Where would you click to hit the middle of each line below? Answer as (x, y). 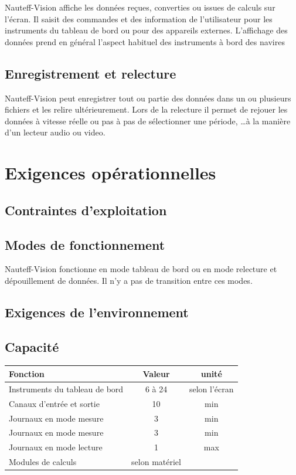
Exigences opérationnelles (110, 173)
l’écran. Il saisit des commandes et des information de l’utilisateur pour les (139, 18)
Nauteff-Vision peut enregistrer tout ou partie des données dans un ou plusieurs (148, 98)
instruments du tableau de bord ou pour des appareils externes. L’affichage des (146, 30)
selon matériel (156, 462)
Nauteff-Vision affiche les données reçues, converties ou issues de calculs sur (140, 7)
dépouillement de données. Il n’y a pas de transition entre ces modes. (129, 280)
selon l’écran (211, 389)
